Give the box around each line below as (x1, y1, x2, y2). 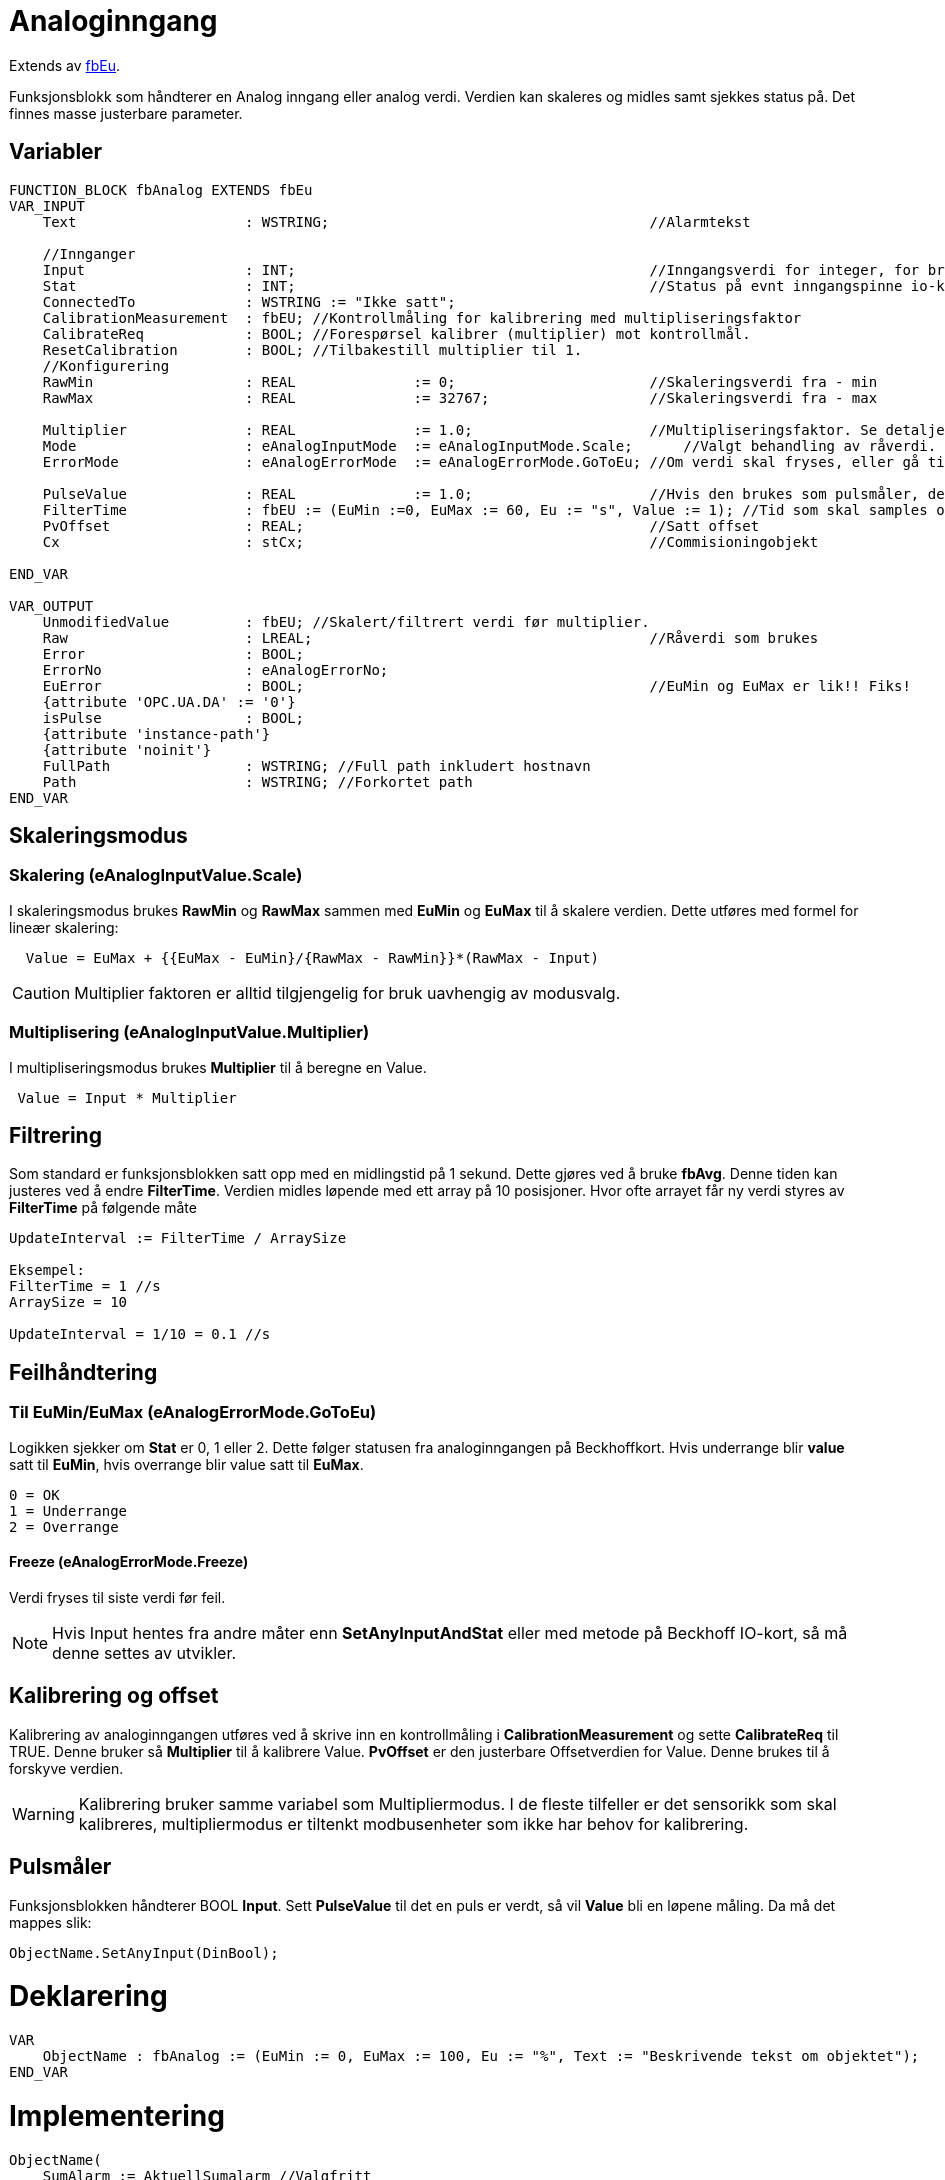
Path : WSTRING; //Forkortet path (42, 773, 473, 790)
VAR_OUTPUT (9, 597, 94, 614)
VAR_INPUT (9, 197, 85, 214)
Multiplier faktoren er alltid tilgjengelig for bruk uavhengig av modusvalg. (74, 982, 621, 1003)
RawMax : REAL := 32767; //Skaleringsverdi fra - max (42, 389, 878, 406)
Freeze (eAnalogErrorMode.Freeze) (9, 1553, 249, 1571)
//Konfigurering (42, 357, 170, 374)
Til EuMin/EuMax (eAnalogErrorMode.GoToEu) (9, 1402, 377, 1423)
